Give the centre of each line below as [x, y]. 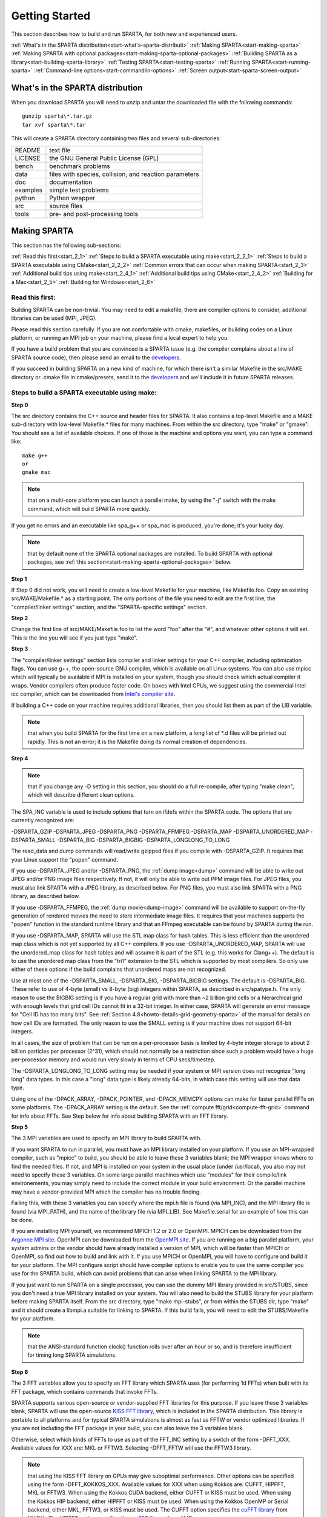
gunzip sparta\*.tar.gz [57, 116]
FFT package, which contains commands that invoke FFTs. [84, 1391]
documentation [71, 182]
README [28, 150]
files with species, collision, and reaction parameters [124, 174]
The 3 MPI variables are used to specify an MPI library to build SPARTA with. [107, 1138]
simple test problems [79, 190]
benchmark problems [80, 166]
